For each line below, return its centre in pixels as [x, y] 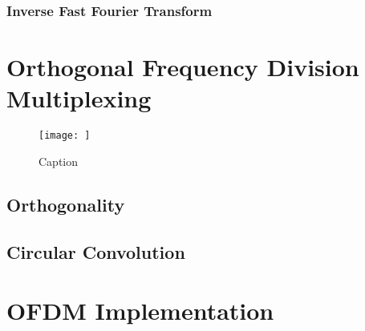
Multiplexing [79, 98]
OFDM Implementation [140, 311]
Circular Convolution [96, 251]
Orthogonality [66, 204]
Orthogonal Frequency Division [183, 67]
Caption [59, 161]
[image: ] [65, 136]
